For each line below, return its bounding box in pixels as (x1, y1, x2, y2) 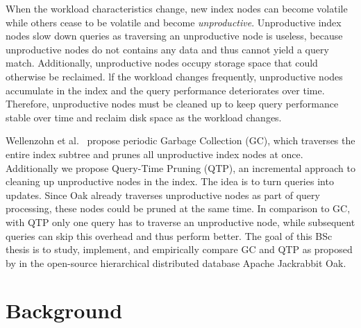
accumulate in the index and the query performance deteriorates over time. (6, 83, 325, 97)
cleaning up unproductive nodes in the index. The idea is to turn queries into (6, 174, 334, 189)
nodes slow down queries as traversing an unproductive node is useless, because (6, 28, 343, 43)
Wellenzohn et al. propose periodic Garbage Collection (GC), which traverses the (6, 133, 355, 148)
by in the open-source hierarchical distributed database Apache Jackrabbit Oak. (6, 255, 346, 270)
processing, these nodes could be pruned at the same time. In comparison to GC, (6, 201, 351, 216)
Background (6, 296, 123, 325)
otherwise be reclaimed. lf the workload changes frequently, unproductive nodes (6, 69, 343, 83)
